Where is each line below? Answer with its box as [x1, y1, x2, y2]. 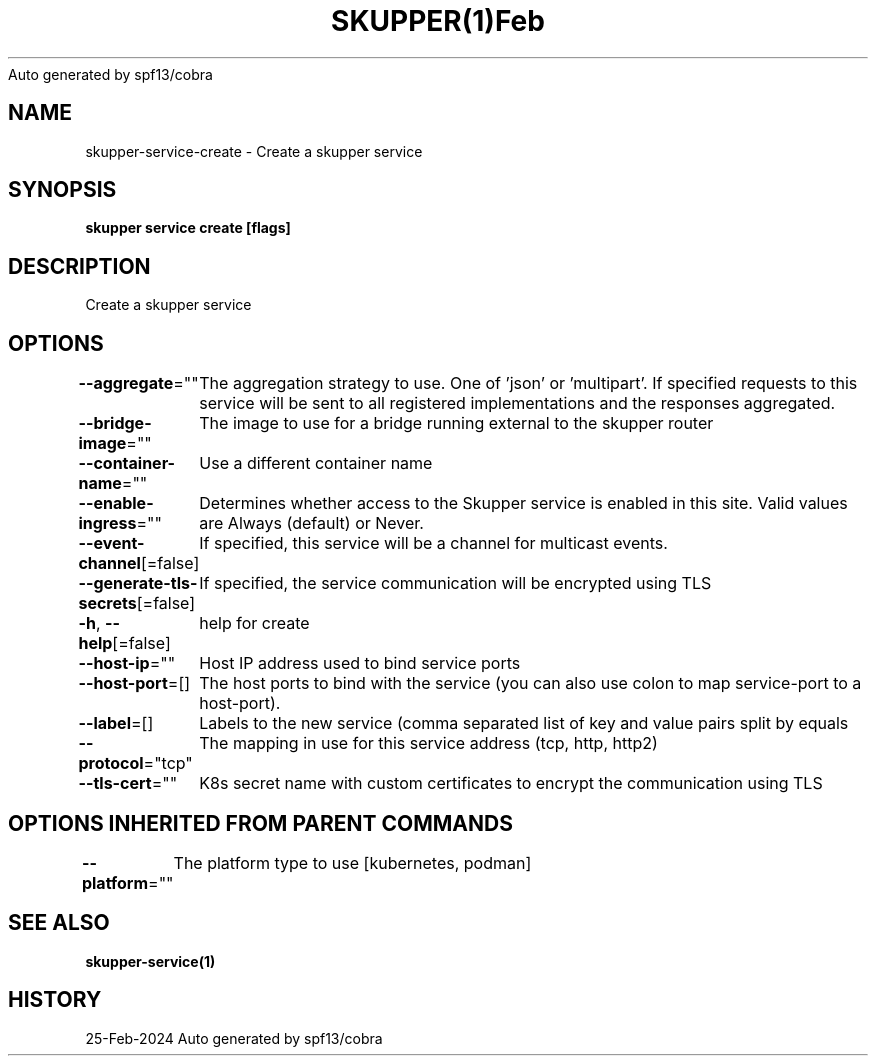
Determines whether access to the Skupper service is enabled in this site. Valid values [199, 493, 848, 514]
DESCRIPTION [8, 253, 151, 279]
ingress [78, 513, 137, 534]
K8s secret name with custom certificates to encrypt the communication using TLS [199, 773, 823, 794]
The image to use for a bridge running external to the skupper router [199, 413, 714, 434]
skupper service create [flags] [85, 219, 291, 237]
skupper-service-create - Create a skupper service [85, 142, 423, 160]
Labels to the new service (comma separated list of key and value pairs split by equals [199, 713, 849, 734]
